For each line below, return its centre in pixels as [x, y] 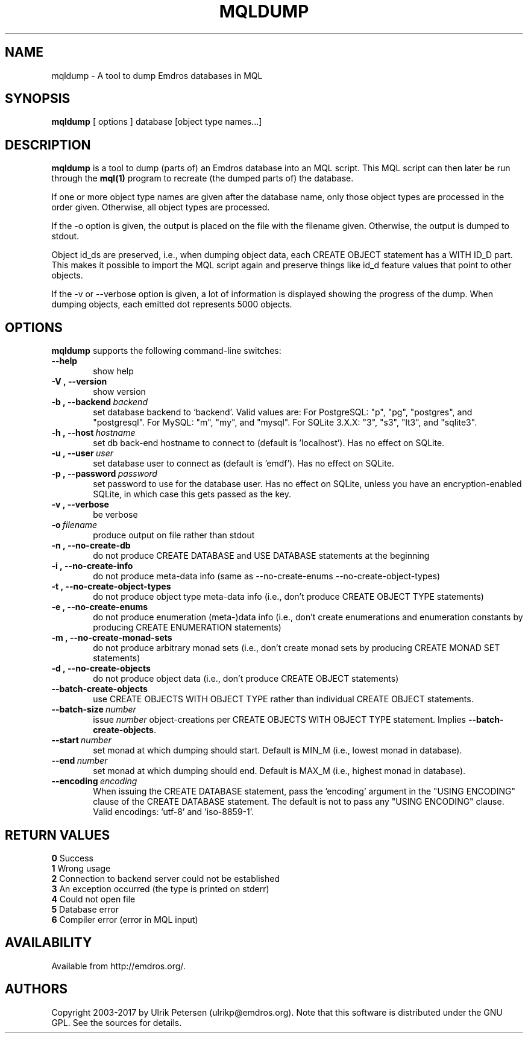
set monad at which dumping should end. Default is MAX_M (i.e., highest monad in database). [279, 771]
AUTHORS [36, 989]
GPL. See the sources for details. [117, 1022]
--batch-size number [94, 709]
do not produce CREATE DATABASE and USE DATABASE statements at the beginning [261, 556]
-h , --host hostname [93, 433]
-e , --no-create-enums [100, 607]
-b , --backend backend [99, 402]
